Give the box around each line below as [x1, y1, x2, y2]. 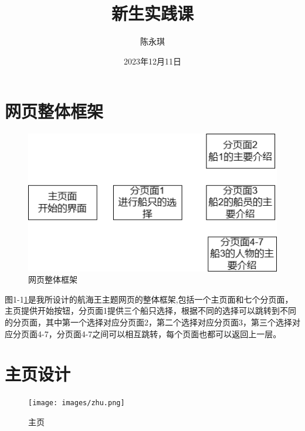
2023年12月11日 [124, 55, 181, 67]
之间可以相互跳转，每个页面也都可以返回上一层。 [92, 327, 282, 340]
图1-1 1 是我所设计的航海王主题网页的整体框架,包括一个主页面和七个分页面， [5, 293, 293, 305]
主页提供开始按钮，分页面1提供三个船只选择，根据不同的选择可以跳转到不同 [5, 304, 296, 317]
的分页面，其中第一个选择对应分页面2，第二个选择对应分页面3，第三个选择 [5, 315, 292, 328]
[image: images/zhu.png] [28, 399, 125, 408]
